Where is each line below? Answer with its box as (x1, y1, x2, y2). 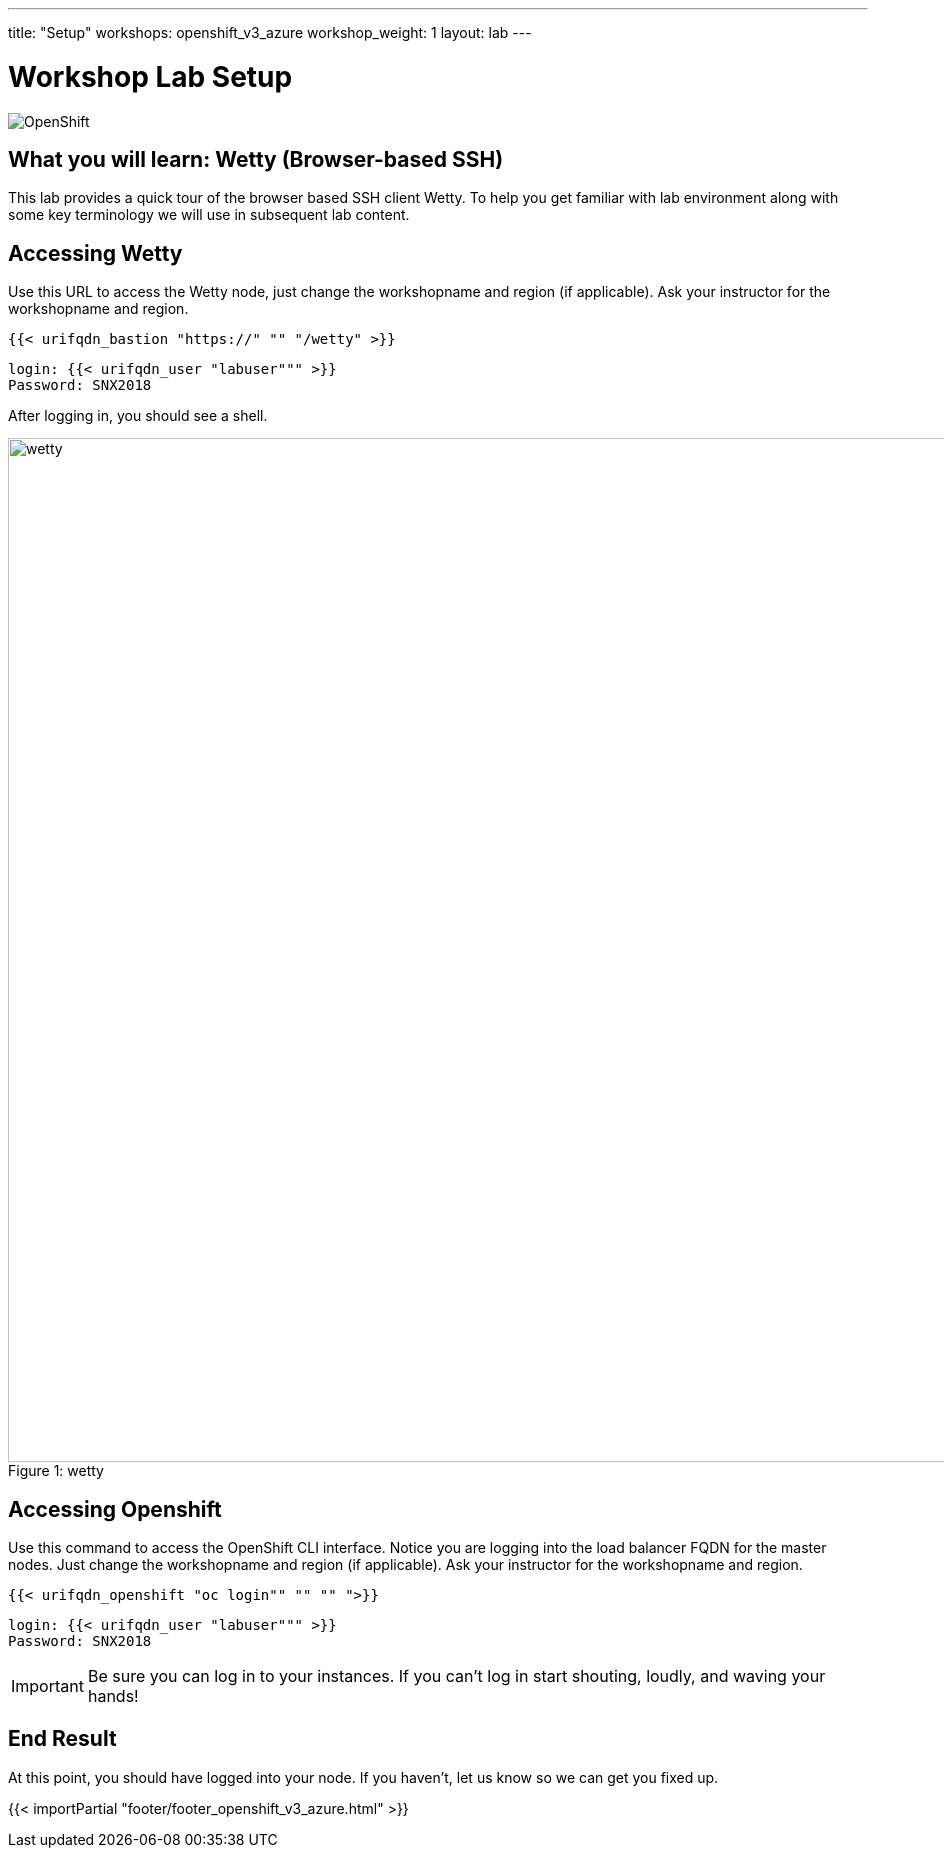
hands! (87, 1686, 139, 1707)
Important (11, 1676, 84, 1697)
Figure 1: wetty (8, 1462, 104, 1480)
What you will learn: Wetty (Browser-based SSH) (8, 146, 504, 172)
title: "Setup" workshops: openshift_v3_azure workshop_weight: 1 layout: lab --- (8, 24, 532, 41)
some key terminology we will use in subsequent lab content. (8, 206, 410, 224)
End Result (8, 1726, 117, 1752)
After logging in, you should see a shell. (8, 407, 268, 425)
